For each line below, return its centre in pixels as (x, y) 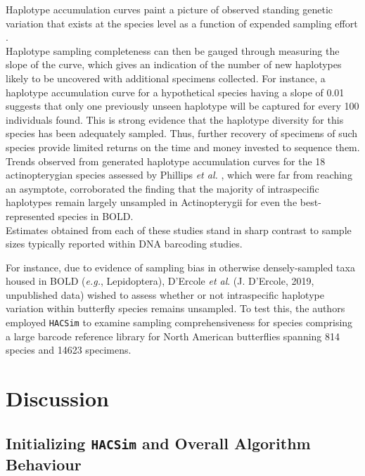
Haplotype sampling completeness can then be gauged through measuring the (173, 50)
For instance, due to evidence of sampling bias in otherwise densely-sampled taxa (180, 267)
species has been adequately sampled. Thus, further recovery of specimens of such (182, 133)
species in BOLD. (96, 216)
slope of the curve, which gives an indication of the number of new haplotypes (174, 64)
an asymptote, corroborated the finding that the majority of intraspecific (162, 188)
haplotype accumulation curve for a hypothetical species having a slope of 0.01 (175, 92)
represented (30, 216)
